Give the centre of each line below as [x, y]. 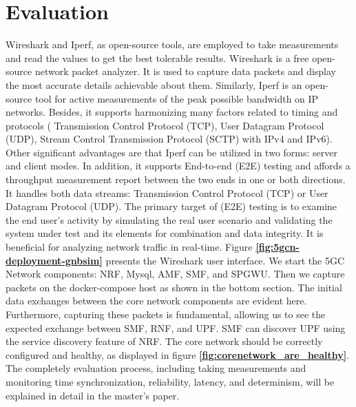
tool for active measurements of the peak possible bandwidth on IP [177, 98]
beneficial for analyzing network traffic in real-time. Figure [129, 247]
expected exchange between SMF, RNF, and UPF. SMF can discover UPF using [176, 327]
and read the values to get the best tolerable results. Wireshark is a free [157, 58]
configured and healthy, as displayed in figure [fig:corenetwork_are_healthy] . [178, 354]
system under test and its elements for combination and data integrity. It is [165, 233]
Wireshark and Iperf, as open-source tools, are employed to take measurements [172, 44]
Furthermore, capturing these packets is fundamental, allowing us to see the [166, 314]
